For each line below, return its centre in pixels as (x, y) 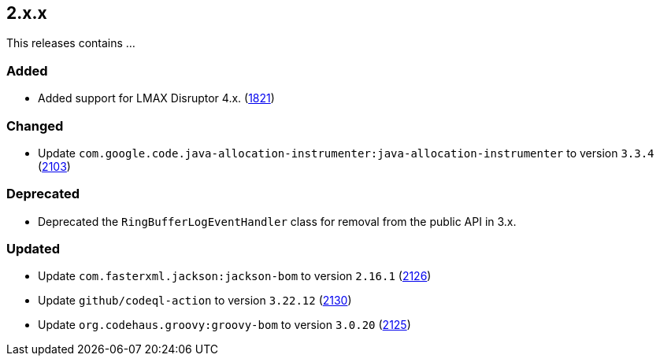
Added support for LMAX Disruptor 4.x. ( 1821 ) (156, 98)
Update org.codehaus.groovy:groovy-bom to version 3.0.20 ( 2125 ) (224, 325)
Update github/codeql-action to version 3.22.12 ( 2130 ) (195, 301)
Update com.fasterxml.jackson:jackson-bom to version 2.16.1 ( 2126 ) (235, 276)
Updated (33, 249)
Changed (35, 126)
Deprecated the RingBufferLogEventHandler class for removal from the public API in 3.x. (277, 221)
